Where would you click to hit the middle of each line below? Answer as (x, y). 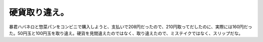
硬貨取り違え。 (39, 12)
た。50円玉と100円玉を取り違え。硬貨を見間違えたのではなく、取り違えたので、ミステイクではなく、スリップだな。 (126, 33)
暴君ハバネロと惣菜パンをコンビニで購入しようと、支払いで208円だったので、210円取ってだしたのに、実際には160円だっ (131, 27)
